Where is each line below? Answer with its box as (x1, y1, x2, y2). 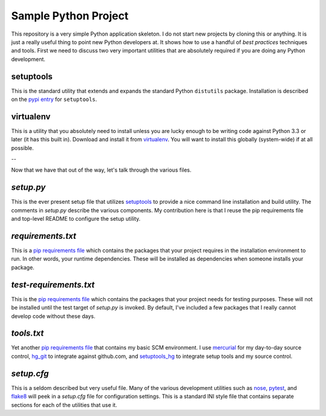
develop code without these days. (11, 312, 96, 320)
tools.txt (11, 328, 44, 339)
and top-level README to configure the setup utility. (11, 215, 141, 223)
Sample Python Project (11, 9, 129, 22)
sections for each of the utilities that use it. (11, 401, 118, 408)
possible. (11, 144, 34, 151)
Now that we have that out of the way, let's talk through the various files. (11, 166, 192, 174)
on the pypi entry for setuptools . (11, 96, 97, 103)
